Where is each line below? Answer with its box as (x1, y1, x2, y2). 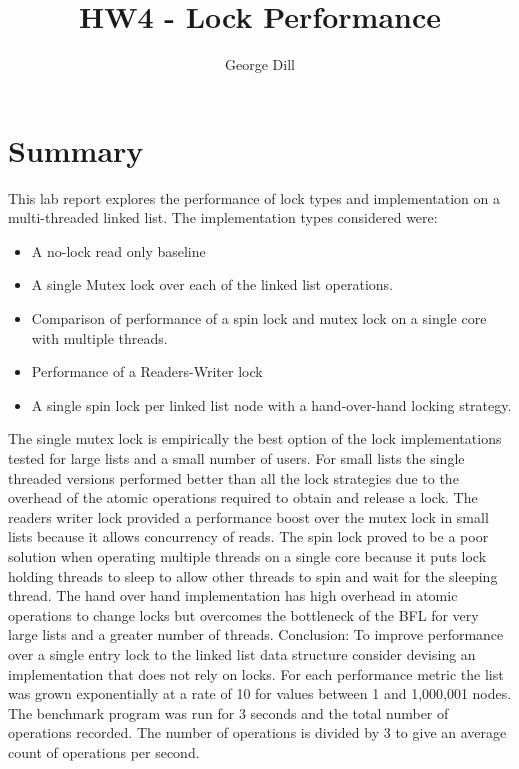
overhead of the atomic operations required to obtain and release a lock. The (8, 487, 478, 508)
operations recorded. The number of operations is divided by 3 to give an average (8, 722, 507, 743)
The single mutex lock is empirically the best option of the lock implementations (8, 428, 502, 449)
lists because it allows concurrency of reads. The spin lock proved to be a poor (8, 526, 489, 547)
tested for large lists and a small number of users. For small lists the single (8, 448, 465, 468)
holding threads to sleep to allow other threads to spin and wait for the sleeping (8, 565, 498, 586)
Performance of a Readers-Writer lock (31, 361, 263, 382)
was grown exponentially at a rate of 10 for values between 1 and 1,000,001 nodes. (8, 683, 512, 704)
